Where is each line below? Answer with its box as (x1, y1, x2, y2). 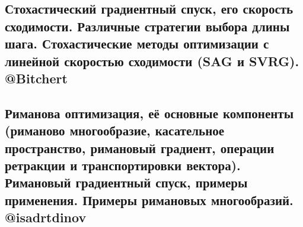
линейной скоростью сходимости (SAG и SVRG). (5, 51, 299, 70)
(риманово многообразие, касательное (5, 121, 225, 140)
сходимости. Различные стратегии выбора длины (5, 17, 290, 35)
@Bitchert (5, 69, 68, 87)
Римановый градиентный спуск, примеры (5, 173, 248, 192)
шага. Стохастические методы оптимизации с (5, 34, 269, 53)
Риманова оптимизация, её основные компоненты (5, 103, 294, 122)
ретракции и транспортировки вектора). (5, 155, 241, 174)
